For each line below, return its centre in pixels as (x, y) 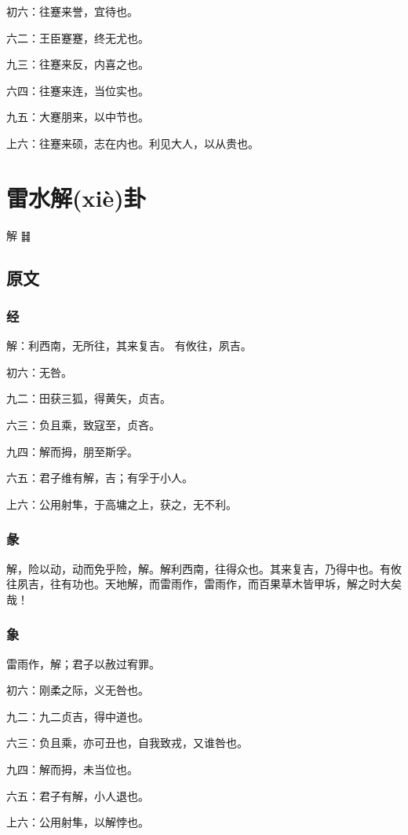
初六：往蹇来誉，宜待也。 (72, 11)
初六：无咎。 (39, 372)
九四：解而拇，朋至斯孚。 (72, 451)
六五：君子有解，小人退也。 (78, 795)
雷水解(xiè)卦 (76, 197)
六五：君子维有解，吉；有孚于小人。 (100, 478)
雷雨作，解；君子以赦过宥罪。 (83, 663)
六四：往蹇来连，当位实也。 (78, 90)
